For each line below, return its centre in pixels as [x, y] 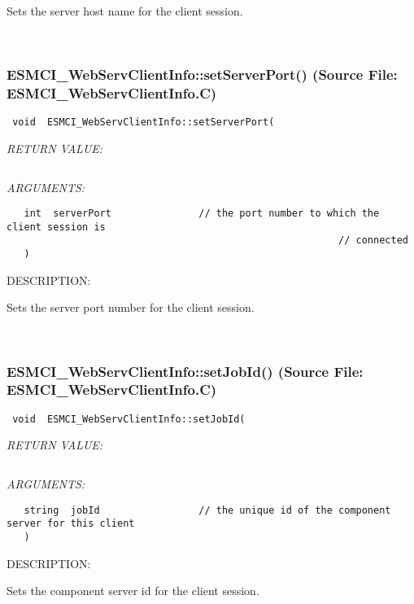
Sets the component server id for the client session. [133, 591]
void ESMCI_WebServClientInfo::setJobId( [129, 419]
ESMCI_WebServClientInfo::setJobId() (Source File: [185, 371]
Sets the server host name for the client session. [125, 11]
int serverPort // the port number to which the [202, 214]
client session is [56, 227]
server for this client [71, 524]
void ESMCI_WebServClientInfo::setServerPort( [144, 123]
